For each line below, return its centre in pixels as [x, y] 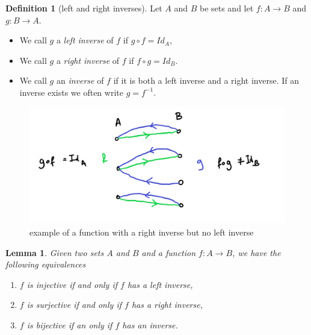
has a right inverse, [167, 305]
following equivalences [46, 264]
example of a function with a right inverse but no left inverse [142, 232]
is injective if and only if [72, 284]
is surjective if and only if [74, 305]
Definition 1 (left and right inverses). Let [84, 8]
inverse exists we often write [71, 92]
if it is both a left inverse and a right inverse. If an [206, 80]
